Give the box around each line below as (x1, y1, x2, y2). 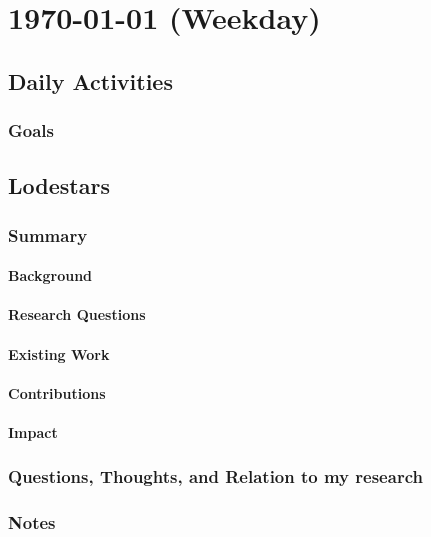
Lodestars (8, 170, 110, 201)
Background (8, 265, 93, 286)
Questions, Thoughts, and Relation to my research (8, 464, 423, 489)
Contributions (8, 382, 106, 403)
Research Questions (8, 304, 146, 325)
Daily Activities (8, 65, 173, 96)
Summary (8, 222, 88, 247)
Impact (8, 421, 58, 442)
